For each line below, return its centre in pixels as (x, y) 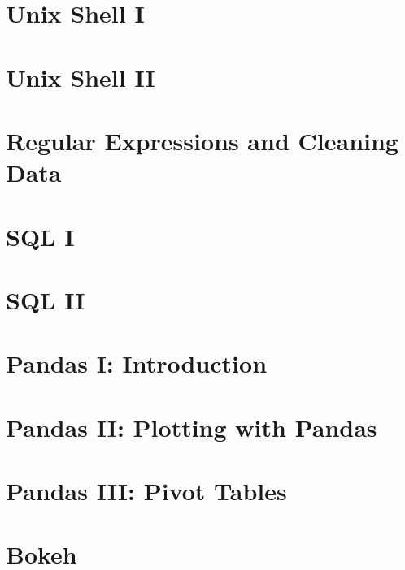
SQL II (46, 299)
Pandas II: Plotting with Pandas (192, 427)
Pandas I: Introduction (137, 363)
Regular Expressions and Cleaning (202, 140)
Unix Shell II (81, 77)
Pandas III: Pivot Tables (146, 490)
